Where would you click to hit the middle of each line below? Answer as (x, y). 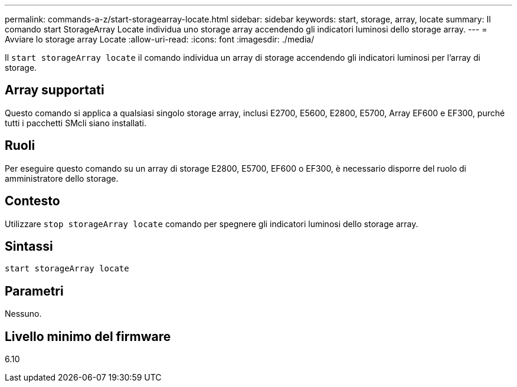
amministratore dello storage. (62, 178)
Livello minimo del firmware (88, 336)
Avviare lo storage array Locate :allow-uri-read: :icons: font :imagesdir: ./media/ (160, 39)
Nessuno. (23, 314)
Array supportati (55, 90)
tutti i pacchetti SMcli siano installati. (76, 123)
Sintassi (29, 246)
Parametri (34, 291)
